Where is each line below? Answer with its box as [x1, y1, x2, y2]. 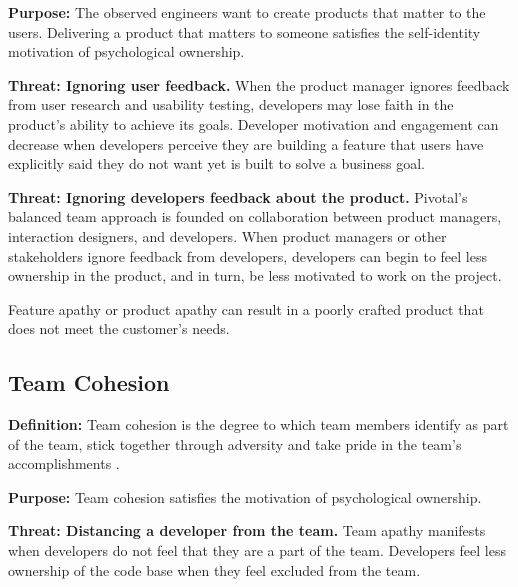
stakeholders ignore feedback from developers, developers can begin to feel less [8, 245, 487, 266]
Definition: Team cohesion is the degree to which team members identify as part [8, 414, 509, 435]
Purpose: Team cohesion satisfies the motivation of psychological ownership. [8, 486, 482, 507]
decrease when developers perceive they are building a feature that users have [8, 133, 484, 154]
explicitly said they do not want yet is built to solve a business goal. [8, 153, 425, 174]
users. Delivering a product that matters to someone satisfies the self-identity [8, 21, 481, 42]
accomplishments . [8, 453, 120, 474]
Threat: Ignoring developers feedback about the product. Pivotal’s [8, 186, 468, 207]
